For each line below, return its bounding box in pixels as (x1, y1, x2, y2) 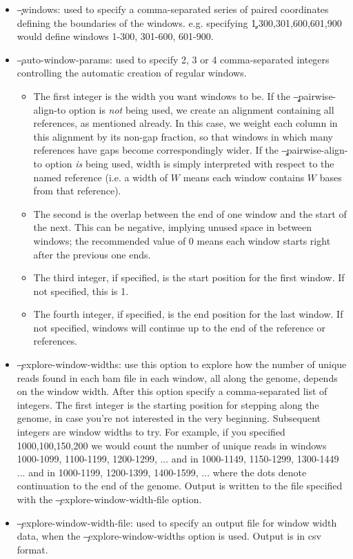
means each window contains (183, 170, 305, 184)
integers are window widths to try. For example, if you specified (17, 425, 285, 439)
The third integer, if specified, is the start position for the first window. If (33, 270, 345, 285)
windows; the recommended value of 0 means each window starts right (33, 233, 331, 247)
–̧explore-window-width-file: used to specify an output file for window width (17, 515, 337, 529)
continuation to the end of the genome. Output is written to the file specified (17, 478, 343, 493)
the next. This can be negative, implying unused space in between (33, 220, 312, 234)
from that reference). (33, 183, 121, 198)
